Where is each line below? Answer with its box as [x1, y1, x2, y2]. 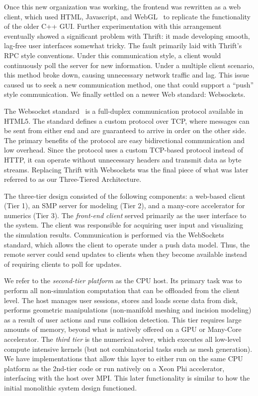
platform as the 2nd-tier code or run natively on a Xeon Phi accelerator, [4, 363, 225, 373]
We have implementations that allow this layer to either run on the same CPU [4, 353, 243, 364]
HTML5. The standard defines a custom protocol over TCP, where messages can [4, 115, 250, 126]
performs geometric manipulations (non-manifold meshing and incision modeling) [4, 305, 252, 315]
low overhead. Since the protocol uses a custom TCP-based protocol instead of [4, 145, 243, 155]
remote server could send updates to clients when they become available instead [4, 249, 247, 259]
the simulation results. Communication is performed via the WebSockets [4, 230, 224, 240]
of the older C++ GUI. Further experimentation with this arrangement [4, 21, 222, 31]
